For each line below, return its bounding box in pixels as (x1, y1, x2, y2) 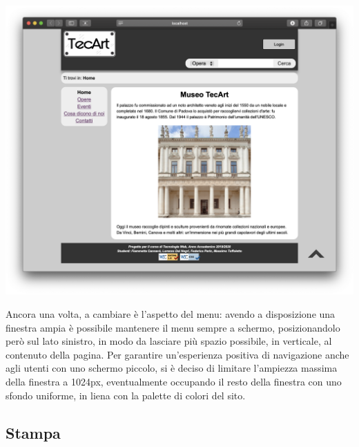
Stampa (6, 421, 61, 443)
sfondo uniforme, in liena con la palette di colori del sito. (6, 388, 246, 402)
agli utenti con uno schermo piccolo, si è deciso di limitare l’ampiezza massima (6, 361, 338, 375)
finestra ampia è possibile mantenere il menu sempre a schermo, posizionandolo (6, 320, 340, 334)
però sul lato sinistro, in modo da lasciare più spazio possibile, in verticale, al (6, 334, 332, 348)
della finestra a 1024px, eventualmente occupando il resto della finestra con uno (6, 374, 342, 388)
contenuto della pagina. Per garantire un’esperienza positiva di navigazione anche (6, 347, 349, 361)
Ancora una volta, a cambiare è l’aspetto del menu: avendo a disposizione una (6, 306, 336, 321)
